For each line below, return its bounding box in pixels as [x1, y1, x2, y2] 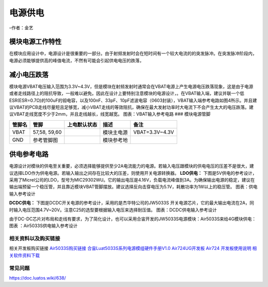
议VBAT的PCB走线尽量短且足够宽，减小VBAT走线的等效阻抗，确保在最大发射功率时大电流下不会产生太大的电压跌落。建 [9, 104, 254, 110]
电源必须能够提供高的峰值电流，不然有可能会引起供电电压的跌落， [9, 57, 144, 63]
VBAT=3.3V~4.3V [133, 129, 174, 136]
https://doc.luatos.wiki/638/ [9, 275, 67, 281]
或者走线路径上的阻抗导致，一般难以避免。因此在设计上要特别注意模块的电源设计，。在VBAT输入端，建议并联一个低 [9, 91, 245, 96]
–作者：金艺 [9, 25, 33, 31]
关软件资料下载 [9, 252, 40, 258]
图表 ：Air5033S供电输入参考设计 [9, 223, 78, 229]
